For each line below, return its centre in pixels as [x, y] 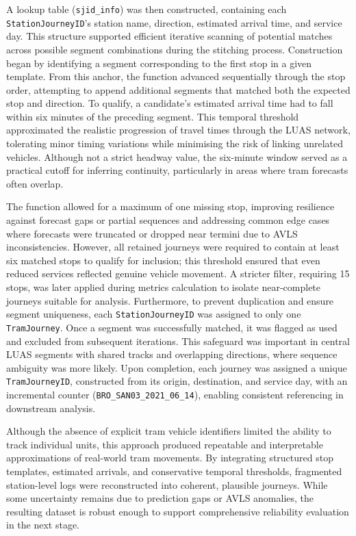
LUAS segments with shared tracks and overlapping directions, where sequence [172, 354]
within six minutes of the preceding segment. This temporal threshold [153, 116]
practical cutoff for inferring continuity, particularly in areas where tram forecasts [177, 170]
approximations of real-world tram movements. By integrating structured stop [170, 458]
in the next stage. [43, 525]
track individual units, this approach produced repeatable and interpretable [165, 444]
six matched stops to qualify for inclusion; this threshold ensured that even [163, 260]
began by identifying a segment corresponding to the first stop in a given [159, 63]
